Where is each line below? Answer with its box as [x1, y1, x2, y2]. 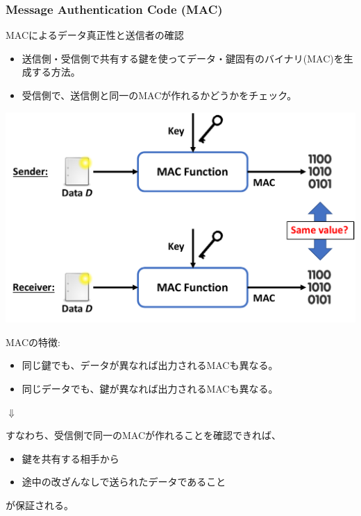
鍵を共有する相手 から [22, 451, 119, 465]
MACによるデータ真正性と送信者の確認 [6, 28, 184, 42]
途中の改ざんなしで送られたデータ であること [22, 474, 226, 489]
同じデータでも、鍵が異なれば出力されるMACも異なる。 [22, 381, 278, 396]
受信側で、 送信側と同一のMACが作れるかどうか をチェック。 [22, 88, 297, 102]
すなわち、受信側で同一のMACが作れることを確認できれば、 [6, 428, 282, 442]
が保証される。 [6, 498, 74, 513]
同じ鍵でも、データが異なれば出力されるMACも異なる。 [22, 358, 278, 372]
